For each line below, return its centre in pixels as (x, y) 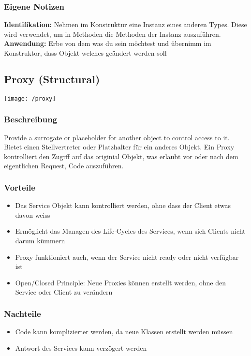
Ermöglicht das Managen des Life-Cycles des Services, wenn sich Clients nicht (130, 231)
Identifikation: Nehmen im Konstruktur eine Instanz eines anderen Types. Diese (125, 24)
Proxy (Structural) (52, 79)
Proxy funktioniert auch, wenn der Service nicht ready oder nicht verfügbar (127, 257)
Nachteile (22, 313)
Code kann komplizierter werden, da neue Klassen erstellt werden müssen (124, 332)
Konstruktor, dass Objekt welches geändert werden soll (85, 53)
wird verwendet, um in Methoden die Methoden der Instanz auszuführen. (112, 34)
